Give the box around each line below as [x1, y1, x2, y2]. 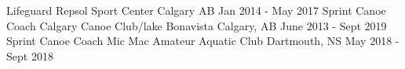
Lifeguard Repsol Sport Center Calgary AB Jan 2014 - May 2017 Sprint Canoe [6, 2, 386, 18]
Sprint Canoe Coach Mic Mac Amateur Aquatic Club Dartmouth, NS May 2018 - [6, 33, 400, 49]
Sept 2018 [6, 47, 53, 64]
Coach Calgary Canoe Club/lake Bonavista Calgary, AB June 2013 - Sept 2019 [6, 17, 387, 33]
